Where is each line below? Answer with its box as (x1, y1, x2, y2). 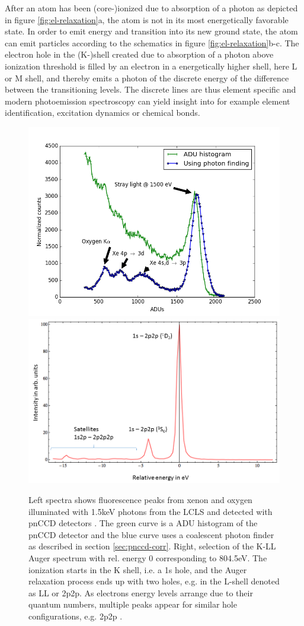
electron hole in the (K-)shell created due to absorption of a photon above (5, 48, 274, 61)
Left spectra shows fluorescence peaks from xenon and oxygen (28, 494, 252, 506)
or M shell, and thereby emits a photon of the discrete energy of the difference (5, 71, 289, 84)
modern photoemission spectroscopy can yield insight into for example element (5, 94, 290, 107)
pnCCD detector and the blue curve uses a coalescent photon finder (28, 528, 274, 540)
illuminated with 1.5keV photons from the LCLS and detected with (28, 505, 273, 517)
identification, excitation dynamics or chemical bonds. (5, 106, 200, 119)
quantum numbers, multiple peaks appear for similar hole (28, 598, 237, 611)
